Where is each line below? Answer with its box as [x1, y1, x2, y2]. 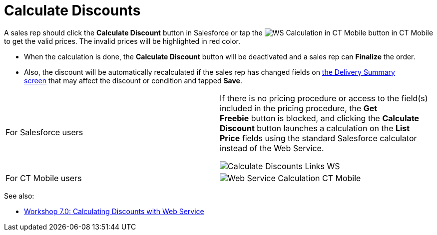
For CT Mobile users [5, 173, 82, 183]
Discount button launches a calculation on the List [220, 123, 410, 133]
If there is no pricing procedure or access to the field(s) [220, 93, 428, 103]
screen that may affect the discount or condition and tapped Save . [24, 76, 243, 85]
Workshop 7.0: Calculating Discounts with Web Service [24, 207, 204, 216]
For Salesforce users [5, 127, 83, 137]
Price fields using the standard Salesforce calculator [220, 133, 417, 143]
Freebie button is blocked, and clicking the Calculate [220, 113, 420, 123]
